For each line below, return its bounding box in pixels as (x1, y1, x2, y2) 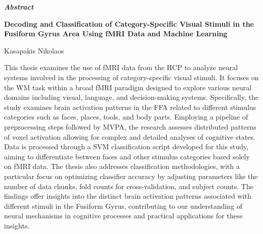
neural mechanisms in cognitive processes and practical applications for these (4, 210, 243, 221)
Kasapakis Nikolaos (4, 45, 64, 55)
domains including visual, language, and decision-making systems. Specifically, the (4, 92, 258, 102)
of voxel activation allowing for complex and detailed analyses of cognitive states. (4, 131, 255, 142)
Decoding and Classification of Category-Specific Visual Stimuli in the (4, 18, 254, 29)
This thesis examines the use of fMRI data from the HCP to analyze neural (4, 62, 238, 73)
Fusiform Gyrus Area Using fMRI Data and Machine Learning (4, 28, 228, 39)
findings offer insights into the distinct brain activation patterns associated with (4, 191, 251, 201)
